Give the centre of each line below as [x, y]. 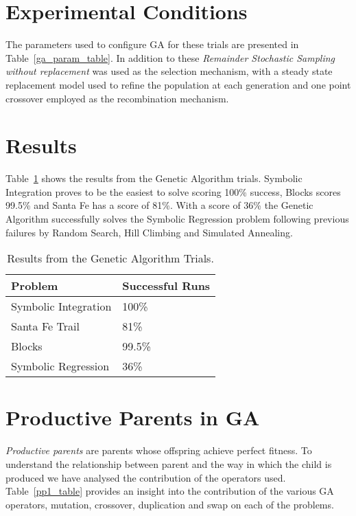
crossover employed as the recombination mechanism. [117, 98]
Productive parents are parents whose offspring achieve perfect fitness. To [159, 450]
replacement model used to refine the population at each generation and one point [178, 84]
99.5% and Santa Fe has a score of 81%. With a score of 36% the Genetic [159, 205]
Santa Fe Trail [45, 326]
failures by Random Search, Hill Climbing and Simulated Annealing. [149, 232]
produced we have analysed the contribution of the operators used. [146, 477]
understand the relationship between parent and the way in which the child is [169, 463]
